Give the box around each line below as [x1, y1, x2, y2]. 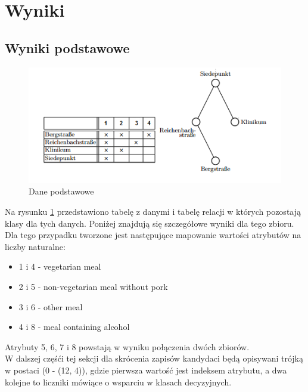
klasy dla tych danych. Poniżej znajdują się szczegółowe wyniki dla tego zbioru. [5, 217, 294, 229]
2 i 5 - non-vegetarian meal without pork [18, 280, 168, 293]
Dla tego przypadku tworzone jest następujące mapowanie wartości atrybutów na [5, 229, 301, 241]
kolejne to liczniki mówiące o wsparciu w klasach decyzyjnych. [5, 375, 232, 388]
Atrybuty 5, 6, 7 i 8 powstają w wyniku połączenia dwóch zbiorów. [5, 340, 250, 353]
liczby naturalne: [5, 240, 66, 252]
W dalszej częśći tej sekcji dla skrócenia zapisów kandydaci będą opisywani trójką [5, 352, 304, 365]
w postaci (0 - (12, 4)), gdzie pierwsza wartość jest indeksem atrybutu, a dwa [5, 364, 287, 376]
